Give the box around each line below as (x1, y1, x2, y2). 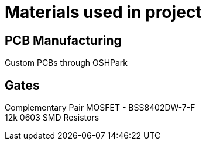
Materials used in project (5, 2, 202, 22)
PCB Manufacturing (5, 33, 122, 48)
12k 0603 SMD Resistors (5, 112, 99, 123)
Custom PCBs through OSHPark (5, 58, 128, 68)
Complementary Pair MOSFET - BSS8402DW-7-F (5, 102, 195, 113)
